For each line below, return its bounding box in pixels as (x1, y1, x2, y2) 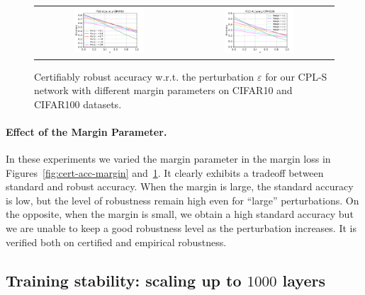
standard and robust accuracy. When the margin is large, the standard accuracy (6, 179, 354, 194)
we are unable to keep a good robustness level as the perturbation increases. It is (6, 221, 356, 236)
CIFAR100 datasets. (34, 96, 122, 111)
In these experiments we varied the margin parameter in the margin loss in (6, 151, 331, 166)
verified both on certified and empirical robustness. (6, 234, 227, 249)
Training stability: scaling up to (6, 269, 242, 291)
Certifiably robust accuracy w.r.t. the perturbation (34, 69, 254, 83)
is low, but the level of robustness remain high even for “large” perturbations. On (6, 192, 359, 207)
